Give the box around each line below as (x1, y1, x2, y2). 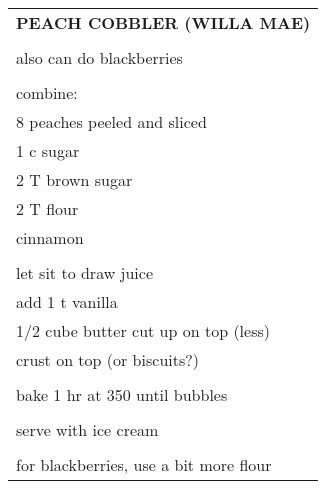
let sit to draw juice (16, 261, 154, 284)
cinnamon (16, 226, 84, 249)
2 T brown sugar (16, 168, 133, 191)
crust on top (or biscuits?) (16, 348, 200, 371)
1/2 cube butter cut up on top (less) (16, 319, 271, 342)
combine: (16, 81, 78, 104)
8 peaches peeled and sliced (16, 110, 207, 133)
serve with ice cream (16, 418, 159, 441)
